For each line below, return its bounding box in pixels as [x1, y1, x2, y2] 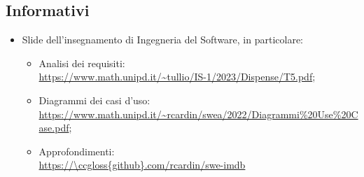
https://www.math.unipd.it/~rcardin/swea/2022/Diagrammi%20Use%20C [38, 106, 358, 121]
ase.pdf [38, 120, 69, 135]
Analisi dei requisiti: [38, 55, 125, 70]
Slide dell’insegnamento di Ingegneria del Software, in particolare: [22, 32, 304, 47]
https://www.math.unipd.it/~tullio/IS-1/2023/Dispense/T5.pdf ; [38, 69, 316, 84]
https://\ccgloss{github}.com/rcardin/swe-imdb [38, 157, 246, 172]
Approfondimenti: [38, 143, 115, 158]
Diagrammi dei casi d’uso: [38, 92, 150, 107]
